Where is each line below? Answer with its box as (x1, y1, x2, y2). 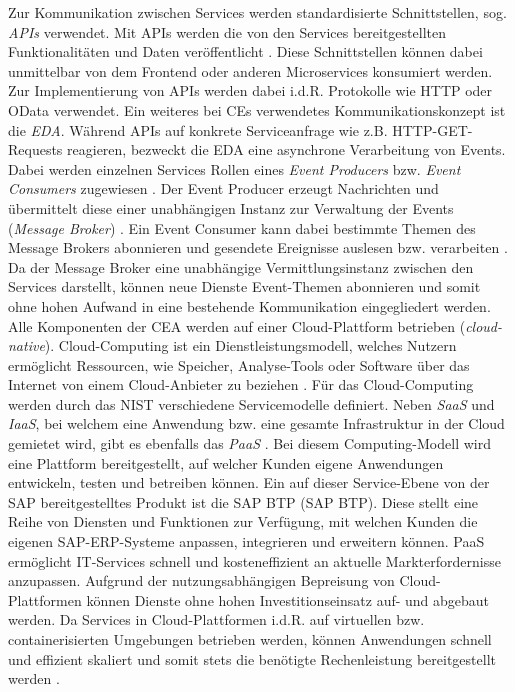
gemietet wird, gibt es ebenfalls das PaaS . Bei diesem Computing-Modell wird (8, 433, 491, 454)
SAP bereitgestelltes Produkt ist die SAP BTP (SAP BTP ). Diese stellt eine (8, 491, 479, 512)
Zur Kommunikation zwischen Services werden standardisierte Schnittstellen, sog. (8, 2, 507, 22)
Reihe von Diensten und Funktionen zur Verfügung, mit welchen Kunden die (8, 511, 478, 532)
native (8, 335, 45, 356)
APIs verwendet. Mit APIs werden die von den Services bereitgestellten (8, 21, 446, 42)
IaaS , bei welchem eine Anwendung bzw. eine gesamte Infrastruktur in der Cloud (8, 413, 505, 434)
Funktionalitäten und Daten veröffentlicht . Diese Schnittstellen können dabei (8, 41, 483, 62)
